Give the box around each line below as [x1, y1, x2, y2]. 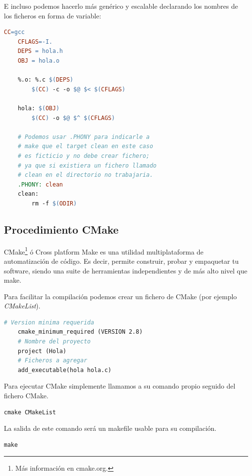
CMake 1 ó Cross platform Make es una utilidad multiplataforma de [4, 245, 204, 256]
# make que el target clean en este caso [17, 143, 153, 150]
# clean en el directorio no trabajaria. [17, 171, 153, 179]
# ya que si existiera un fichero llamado [17, 162, 157, 169]
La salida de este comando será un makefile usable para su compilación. [4, 423, 217, 433]
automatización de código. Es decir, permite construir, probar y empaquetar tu [4, 255, 239, 266]
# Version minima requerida [4, 319, 94, 326]
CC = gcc [4, 29, 25, 36]
